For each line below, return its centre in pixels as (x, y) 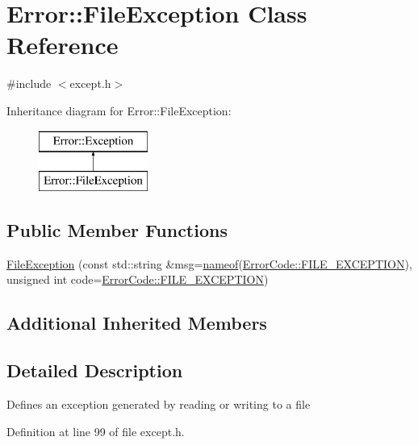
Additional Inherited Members (137, 323)
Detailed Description (95, 370)
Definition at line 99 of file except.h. (96, 431)
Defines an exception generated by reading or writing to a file (159, 404)
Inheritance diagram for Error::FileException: (119, 110)
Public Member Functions (117, 230)
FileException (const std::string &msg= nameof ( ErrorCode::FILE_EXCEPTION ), (209, 263)
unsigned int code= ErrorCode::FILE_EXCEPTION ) (138, 279)
